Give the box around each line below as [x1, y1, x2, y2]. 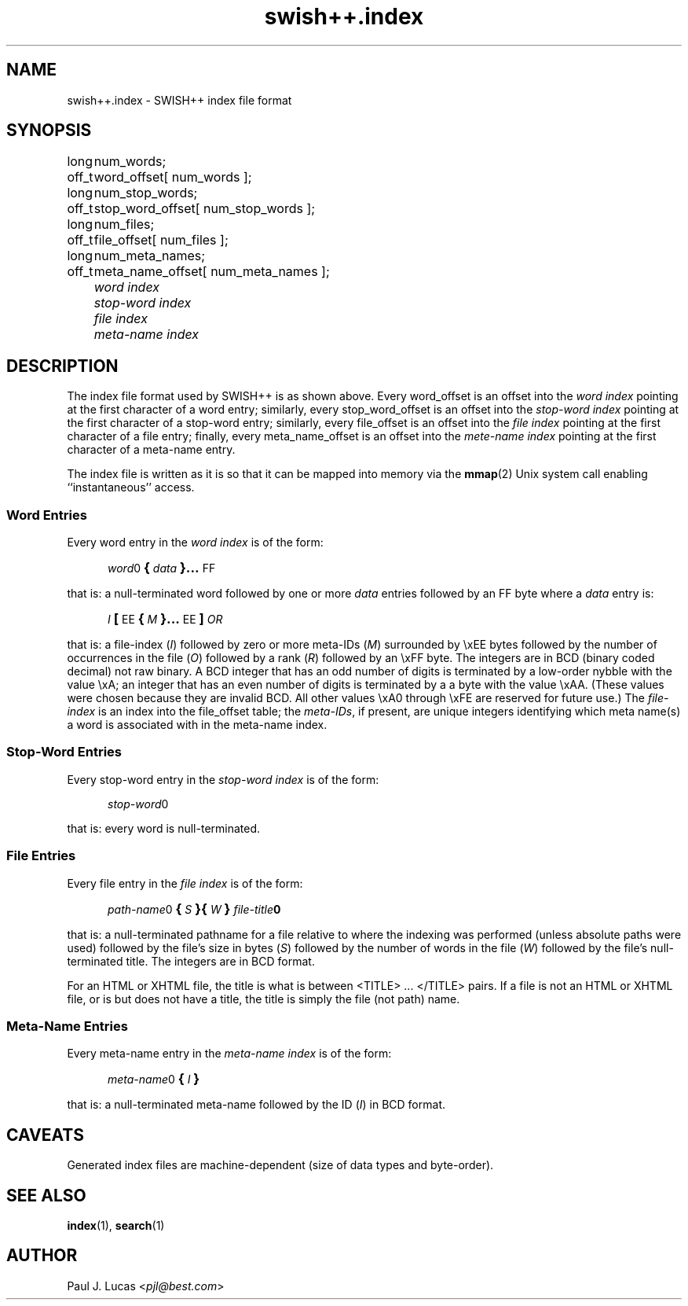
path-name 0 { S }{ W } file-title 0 [108, 900, 281, 917]
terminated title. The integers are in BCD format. [67, 954, 315, 968]
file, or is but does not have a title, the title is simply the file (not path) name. [67, 991, 460, 1006]
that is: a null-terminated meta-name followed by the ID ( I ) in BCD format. [67, 1098, 445, 1112]
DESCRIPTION [6, 355, 119, 376]
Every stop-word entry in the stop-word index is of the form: [67, 772, 379, 786]
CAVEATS [6, 1124, 84, 1145]
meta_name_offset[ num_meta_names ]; [93, 263, 330, 280]
